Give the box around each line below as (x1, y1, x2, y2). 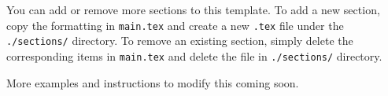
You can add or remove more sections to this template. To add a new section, (6, 2, 380, 17)
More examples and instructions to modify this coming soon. (6, 74, 299, 90)
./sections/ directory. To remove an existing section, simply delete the (6, 32, 353, 49)
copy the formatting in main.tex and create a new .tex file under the (6, 17, 344, 33)
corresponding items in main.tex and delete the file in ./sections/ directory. (6, 47, 382, 64)
